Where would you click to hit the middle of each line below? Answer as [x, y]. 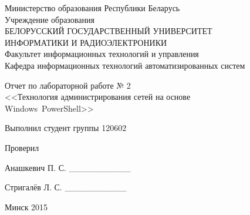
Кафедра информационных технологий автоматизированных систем [125, 65]
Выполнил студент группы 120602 [66, 128]
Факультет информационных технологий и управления [102, 54]
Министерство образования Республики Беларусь [92, 8]
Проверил [22, 147]
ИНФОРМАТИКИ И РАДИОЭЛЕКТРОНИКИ [86, 42]
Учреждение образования [50, 19]
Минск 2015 [26, 206]
